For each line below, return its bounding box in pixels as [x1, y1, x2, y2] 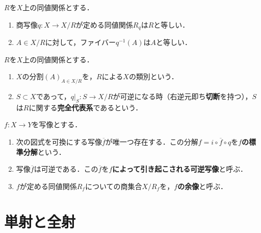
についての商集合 [85, 180, 142, 191]
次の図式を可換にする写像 [16, 136, 102, 147]
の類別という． [128, 71, 178, 82]
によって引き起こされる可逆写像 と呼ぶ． [112, 164, 247, 174]
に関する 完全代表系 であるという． [29, 102, 143, 112]
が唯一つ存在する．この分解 [105, 136, 198, 147]
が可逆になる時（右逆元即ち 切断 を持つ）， [113, 91, 252, 102]
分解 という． [23, 146, 66, 157]
